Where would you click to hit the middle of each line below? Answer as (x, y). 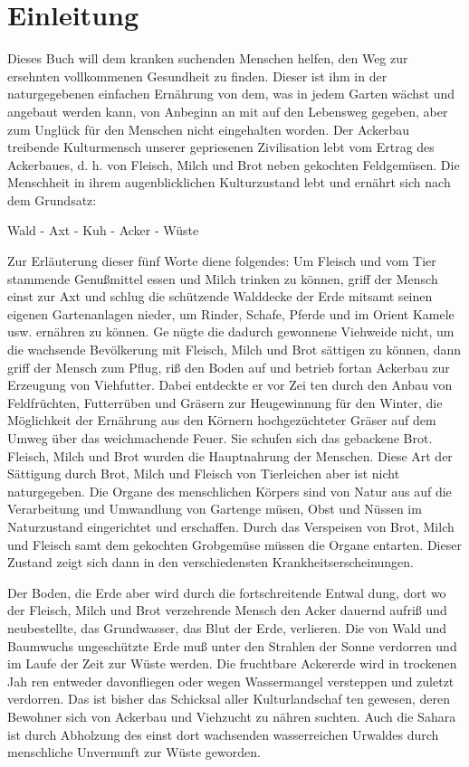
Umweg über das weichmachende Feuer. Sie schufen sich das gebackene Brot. (220, 438)
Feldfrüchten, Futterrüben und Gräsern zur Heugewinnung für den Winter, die (225, 402)
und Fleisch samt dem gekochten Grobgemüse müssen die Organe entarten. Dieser (234, 544)
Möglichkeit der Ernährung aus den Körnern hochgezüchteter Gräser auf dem (222, 420)
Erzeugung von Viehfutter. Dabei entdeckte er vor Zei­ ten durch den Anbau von (230, 385)
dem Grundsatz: (52, 199)
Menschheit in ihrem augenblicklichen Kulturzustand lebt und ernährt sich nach (229, 182)
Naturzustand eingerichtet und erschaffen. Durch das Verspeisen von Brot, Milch (231, 526)
